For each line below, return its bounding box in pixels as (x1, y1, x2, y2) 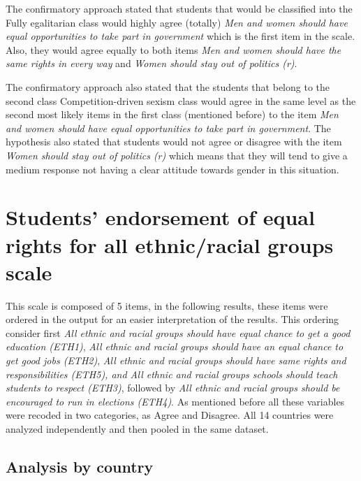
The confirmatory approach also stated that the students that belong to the (6, 79, 330, 94)
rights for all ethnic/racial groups (6, 230, 334, 259)
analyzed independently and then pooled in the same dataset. (6, 421, 269, 436)
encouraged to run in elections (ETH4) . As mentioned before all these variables (6, 394, 345, 408)
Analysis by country (6, 455, 154, 477)
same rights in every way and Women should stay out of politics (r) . (6, 56, 297, 71)
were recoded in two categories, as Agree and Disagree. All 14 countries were (6, 408, 334, 422)
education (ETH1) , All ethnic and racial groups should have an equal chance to (6, 339, 344, 354)
